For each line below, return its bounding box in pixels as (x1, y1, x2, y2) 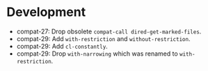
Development (6, 4, 86, 20)
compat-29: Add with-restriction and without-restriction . (16, 34, 191, 42)
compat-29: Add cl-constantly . (16, 42, 109, 50)
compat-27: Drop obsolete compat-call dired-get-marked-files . (16, 27, 202, 35)
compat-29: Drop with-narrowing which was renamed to (16, 49, 178, 58)
